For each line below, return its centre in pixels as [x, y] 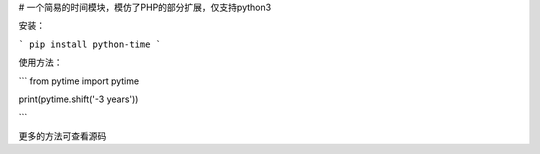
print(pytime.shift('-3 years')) [78, 99]
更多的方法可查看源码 [62, 136]
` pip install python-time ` [90, 44]
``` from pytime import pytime [79, 81]
